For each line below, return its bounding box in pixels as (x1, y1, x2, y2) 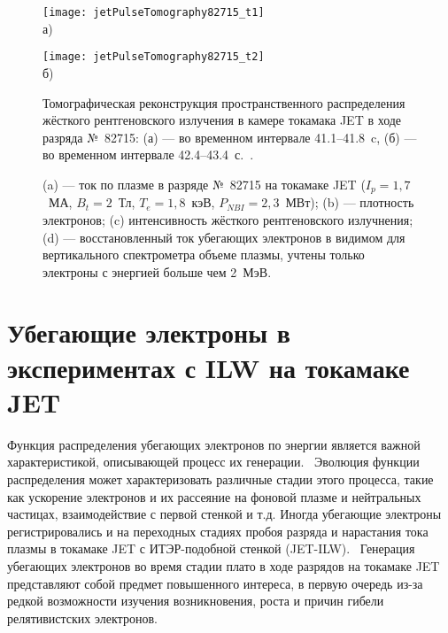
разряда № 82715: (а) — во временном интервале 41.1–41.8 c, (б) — (42, 127, 417, 146)
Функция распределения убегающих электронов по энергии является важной (7, 435, 421, 453)
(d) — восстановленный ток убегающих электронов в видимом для (42, 228, 406, 246)
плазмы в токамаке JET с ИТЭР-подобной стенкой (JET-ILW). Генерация (7, 539, 415, 558)
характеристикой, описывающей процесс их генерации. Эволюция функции (7, 452, 420, 471)
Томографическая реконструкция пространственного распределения (42, 93, 406, 112)
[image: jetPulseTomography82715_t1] (42, 6, 265, 19)
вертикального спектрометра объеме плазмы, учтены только (42, 245, 365, 264)
